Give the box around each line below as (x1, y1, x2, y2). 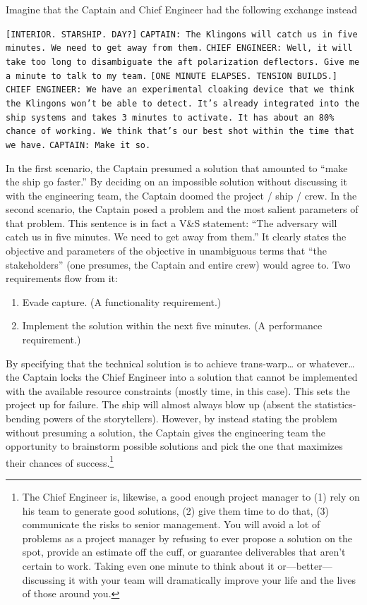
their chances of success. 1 (6, 453, 114, 470)
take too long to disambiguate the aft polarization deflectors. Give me (6, 56, 360, 67)
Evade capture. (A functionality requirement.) (22, 294, 222, 309)
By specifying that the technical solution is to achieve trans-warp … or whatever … (6, 355, 355, 370)
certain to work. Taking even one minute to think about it (22, 558, 275, 573)
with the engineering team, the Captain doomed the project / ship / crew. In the (6, 188, 357, 202)
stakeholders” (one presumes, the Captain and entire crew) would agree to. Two (6, 257, 351, 271)
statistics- (314, 397, 356, 412)
